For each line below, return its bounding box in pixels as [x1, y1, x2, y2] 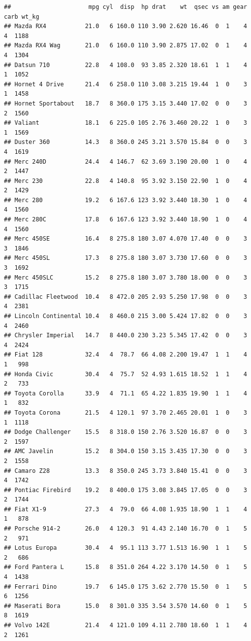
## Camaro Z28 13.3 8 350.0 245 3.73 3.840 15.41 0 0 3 [4, 467, 247, 474]
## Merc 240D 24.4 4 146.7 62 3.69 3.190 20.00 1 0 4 [4, 158, 247, 165]
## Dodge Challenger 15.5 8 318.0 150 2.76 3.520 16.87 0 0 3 [4, 428, 247, 436]
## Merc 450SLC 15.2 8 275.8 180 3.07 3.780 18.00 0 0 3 [4, 274, 247, 281]
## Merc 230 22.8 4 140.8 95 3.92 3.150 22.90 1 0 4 [4, 177, 247, 184]
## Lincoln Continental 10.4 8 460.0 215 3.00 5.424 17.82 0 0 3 [4, 313, 247, 320]
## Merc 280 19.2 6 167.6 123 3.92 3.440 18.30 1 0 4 [4, 196, 247, 204]
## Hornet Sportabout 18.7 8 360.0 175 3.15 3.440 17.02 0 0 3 [4, 100, 247, 107]
